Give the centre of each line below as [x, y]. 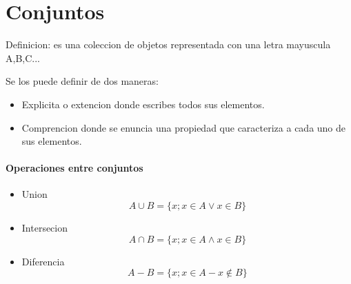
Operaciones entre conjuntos [74, 168]
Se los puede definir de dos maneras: [82, 81]
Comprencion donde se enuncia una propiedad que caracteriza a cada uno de [184, 127]
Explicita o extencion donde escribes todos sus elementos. [143, 104]
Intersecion [45, 228]
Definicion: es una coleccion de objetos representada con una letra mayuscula [168, 44]
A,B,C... [23, 58]
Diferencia [43, 261]
